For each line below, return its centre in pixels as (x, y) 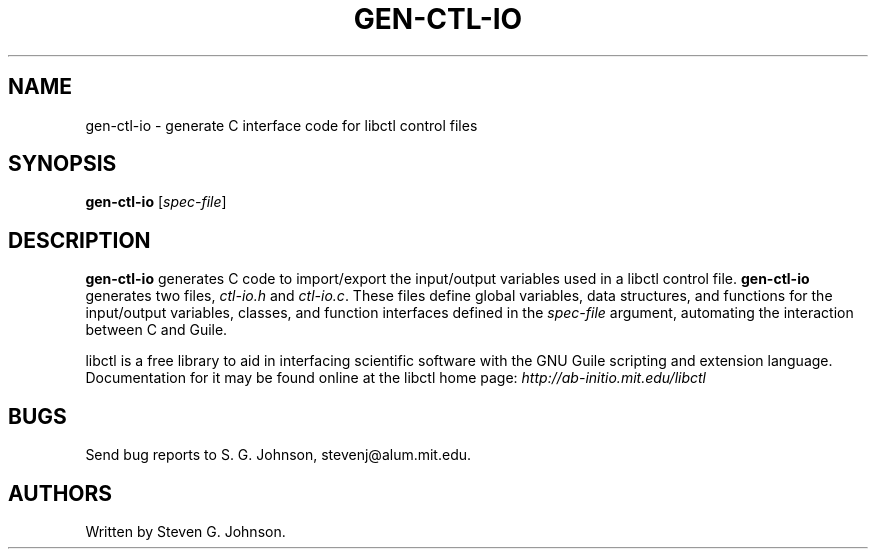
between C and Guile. (156, 330)
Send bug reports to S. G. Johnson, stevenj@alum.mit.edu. (278, 455)
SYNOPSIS (62, 164)
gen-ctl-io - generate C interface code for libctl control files (281, 125)
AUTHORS (60, 493)
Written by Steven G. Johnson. (185, 531)
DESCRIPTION (79, 240)
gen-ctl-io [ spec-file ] (156, 202)
